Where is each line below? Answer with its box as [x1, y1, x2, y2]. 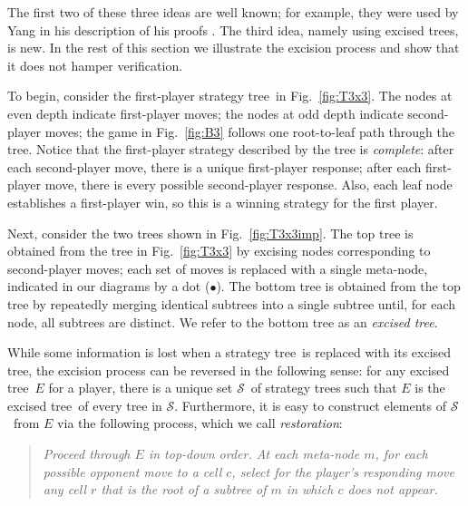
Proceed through [43, 444, 131, 463]
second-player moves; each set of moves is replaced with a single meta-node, [7, 258, 428, 277]
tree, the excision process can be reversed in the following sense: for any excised [7, 360, 450, 379]
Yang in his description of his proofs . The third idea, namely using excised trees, [7, 20, 459, 39]
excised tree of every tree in [7, 395, 162, 414]
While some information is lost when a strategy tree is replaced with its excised [7, 343, 452, 362]
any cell [43, 480, 87, 499]
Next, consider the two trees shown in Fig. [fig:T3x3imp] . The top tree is [7, 223, 414, 242]
